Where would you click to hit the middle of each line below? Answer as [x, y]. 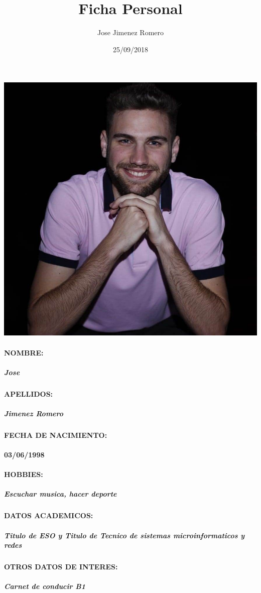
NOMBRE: [24, 352]
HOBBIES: [24, 474]
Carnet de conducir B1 [45, 586]
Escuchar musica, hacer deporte [60, 494]
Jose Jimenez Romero [130, 32]
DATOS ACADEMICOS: [49, 515]
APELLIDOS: [29, 393]
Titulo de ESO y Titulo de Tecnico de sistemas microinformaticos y [124, 535]
